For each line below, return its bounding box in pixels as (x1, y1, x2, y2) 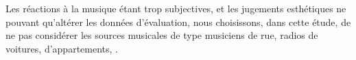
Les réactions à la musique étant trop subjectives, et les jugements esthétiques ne (5, 1, 346, 15)
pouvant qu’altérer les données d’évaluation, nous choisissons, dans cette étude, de (5, 14, 351, 29)
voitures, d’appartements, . (5, 41, 118, 55)
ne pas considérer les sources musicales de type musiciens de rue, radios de (5, 28, 318, 42)
